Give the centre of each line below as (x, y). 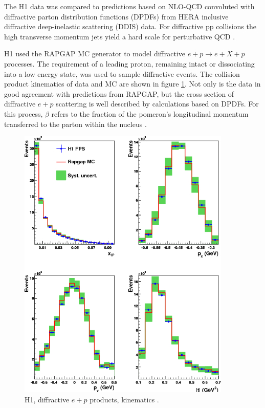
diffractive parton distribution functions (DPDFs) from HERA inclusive (116, 16)
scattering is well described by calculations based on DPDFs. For (157, 104)
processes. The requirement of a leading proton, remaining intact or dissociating (129, 63)
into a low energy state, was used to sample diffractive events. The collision (122, 73)
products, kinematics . (124, 399)
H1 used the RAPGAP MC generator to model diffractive (95, 53)
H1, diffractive (47, 399)
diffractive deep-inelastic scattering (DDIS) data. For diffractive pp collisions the (130, 26)
